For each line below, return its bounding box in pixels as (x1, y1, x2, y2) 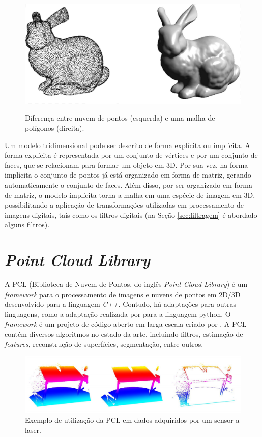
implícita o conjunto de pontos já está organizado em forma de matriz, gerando (5, 169, 251, 180)
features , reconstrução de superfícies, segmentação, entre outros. (5, 338, 203, 349)
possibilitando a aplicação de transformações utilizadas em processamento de (5, 199, 244, 210)
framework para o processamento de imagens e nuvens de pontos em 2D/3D (5, 288, 241, 299)
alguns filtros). (5, 219, 50, 230)
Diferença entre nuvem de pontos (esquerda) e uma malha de (25, 112, 215, 123)
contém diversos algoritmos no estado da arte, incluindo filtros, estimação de (5, 329, 243, 339)
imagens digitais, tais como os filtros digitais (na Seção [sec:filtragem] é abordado (5, 209, 257, 220)
